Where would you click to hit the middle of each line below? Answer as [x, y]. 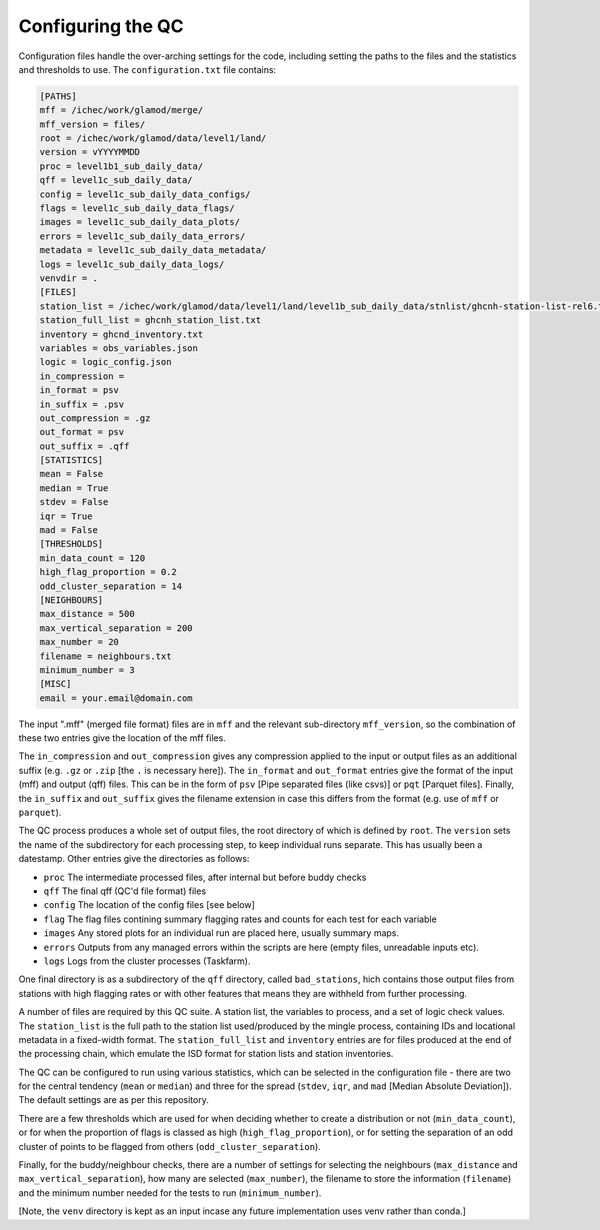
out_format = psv [82, 432]
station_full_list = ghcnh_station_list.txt [150, 320]
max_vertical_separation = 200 [116, 628]
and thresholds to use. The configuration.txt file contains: [147, 69]
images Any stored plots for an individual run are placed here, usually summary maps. [221, 933]
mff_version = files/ [92, 124]
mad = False [69, 530]
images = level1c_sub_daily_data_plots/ [139, 222]
